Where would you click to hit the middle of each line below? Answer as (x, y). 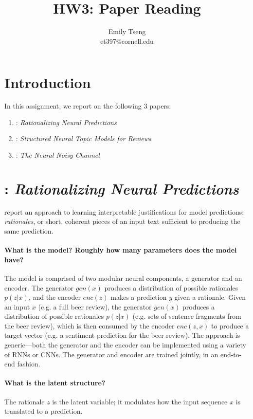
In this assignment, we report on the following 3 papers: (88, 106)
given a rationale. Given (210, 297)
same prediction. (29, 230)
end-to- (231, 354)
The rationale (25, 401)
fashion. (29, 364)
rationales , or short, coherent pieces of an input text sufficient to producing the (122, 221)
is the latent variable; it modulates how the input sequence (140, 401)
